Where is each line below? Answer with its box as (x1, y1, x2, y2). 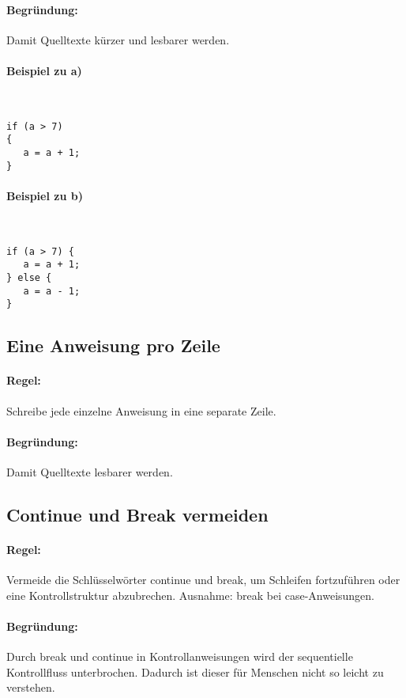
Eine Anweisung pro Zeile (6, 333, 220, 358)
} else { (6, 272, 52, 284)
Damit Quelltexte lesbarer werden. (6, 464, 173, 480)
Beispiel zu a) (6, 62, 82, 78)
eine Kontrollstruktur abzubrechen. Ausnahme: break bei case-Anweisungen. (6, 586, 375, 603)
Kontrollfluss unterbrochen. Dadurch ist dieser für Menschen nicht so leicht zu (6, 663, 384, 680)
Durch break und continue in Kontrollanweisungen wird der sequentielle (6, 648, 353, 665)
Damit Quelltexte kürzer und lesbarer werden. (6, 31, 230, 47)
